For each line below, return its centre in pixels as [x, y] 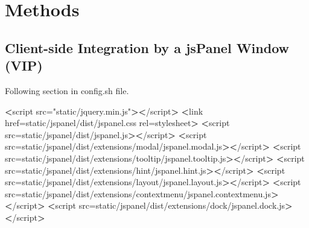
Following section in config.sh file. [67, 90]
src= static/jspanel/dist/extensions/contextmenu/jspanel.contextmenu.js [138, 193]
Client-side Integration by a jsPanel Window [147, 47]
